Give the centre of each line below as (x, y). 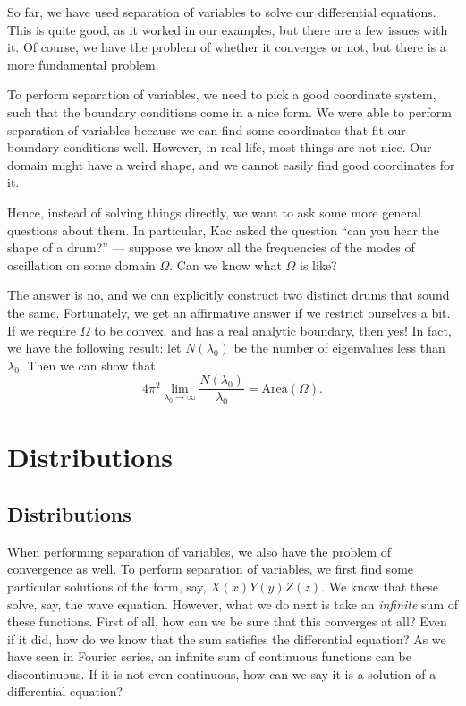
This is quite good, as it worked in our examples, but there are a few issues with (228, 29)
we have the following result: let (94, 348)
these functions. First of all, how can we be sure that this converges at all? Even (227, 621)
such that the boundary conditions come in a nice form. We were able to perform (229, 111)
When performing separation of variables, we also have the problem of (199, 551)
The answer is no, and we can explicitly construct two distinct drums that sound (229, 295)
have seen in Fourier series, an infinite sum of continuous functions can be (209, 656)
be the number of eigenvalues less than (339, 348)
